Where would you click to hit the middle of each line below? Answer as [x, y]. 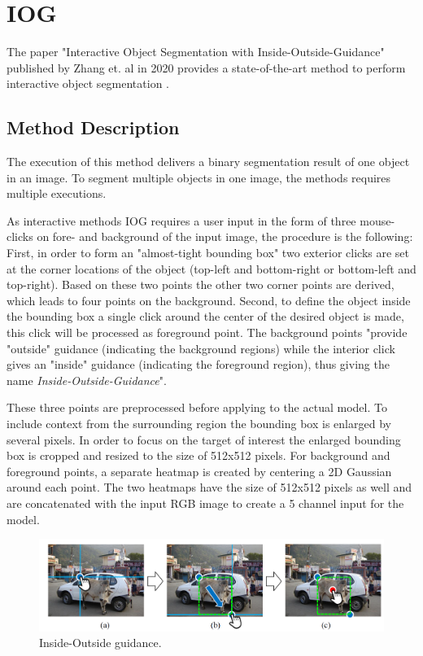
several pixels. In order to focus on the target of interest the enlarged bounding [204, 439]
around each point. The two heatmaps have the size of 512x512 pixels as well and [209, 487]
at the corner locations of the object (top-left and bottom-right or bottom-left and [211, 268]
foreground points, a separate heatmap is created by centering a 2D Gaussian [199, 471]
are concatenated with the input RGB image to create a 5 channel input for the [205, 503]
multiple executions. [57, 193]
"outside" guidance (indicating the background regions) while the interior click [201, 348]
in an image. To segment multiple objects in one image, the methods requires [199, 177]
